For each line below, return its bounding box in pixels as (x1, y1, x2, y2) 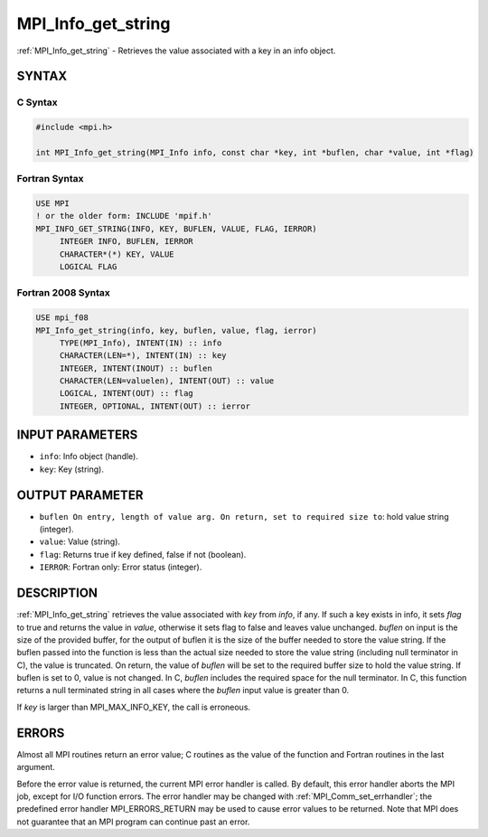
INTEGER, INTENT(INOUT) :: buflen (59, 362, 212, 373)
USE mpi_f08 (35, 313, 89, 323)
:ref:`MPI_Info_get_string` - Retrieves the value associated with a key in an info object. (16, 45, 336, 56)
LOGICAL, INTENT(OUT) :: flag (59, 389, 193, 399)
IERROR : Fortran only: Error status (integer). (39, 561, 202, 573)
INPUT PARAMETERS (16, 428, 138, 443)
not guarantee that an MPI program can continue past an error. (16, 816, 250, 827)
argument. (16, 762, 56, 773)
